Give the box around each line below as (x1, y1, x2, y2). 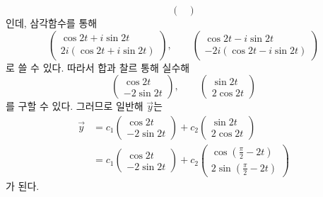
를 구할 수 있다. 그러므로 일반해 (6, 98, 143, 113)
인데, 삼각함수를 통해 (6, 16, 98, 30)
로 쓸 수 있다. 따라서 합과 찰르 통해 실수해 (6, 60, 190, 74)
